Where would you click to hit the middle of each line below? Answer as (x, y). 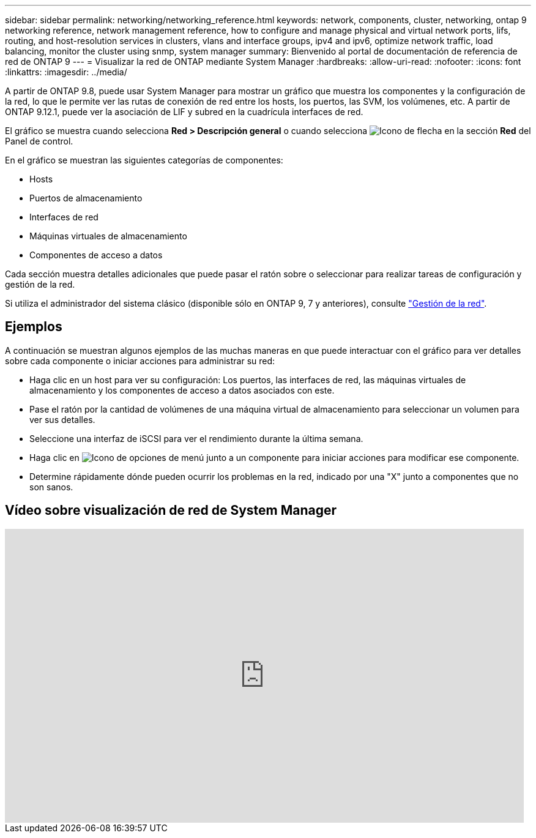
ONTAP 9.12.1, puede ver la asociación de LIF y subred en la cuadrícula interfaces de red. (184, 112)
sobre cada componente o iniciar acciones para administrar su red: (140, 361)
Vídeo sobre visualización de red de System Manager (171, 511)
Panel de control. (39, 141)
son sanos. (51, 487)
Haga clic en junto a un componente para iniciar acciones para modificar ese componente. (274, 457)
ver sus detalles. (62, 419)
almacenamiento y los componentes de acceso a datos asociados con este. (182, 390)
